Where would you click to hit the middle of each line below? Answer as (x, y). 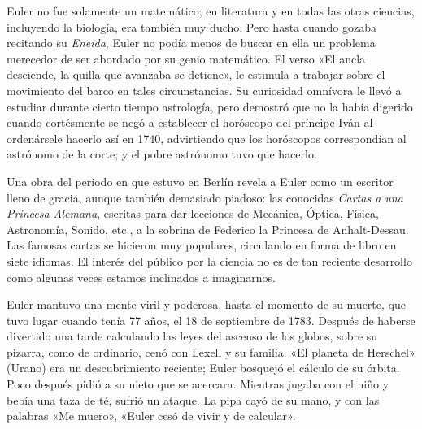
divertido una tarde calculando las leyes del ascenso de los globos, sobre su (192, 336)
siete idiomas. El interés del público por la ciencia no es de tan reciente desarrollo (209, 260)
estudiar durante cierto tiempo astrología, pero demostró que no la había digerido (210, 106)
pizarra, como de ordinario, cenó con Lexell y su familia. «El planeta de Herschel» (211, 351)
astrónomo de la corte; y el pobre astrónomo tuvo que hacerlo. (162, 154)
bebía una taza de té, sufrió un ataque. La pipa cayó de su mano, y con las (193, 399)
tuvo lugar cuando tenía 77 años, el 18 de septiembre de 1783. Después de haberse (211, 320)
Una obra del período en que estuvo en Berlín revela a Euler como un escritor (200, 181)
